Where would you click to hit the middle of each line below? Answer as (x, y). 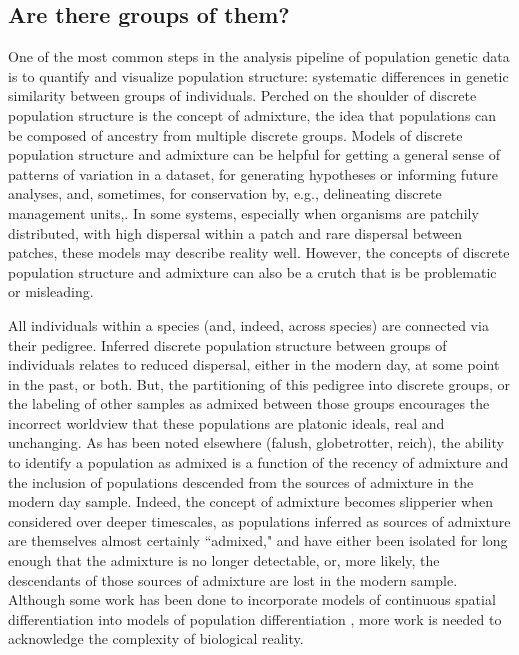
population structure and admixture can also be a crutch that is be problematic (252, 271)
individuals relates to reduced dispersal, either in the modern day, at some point (254, 364)
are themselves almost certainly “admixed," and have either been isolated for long (258, 540)
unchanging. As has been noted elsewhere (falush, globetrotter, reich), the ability (256, 442)
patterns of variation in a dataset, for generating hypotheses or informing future (253, 173)
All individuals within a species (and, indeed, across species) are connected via (248, 324)
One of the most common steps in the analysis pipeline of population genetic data (259, 56)
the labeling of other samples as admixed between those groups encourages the (249, 403)
